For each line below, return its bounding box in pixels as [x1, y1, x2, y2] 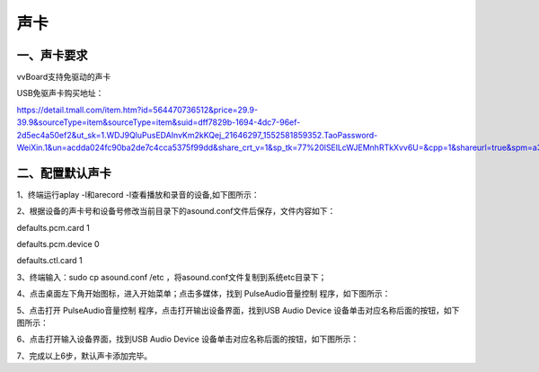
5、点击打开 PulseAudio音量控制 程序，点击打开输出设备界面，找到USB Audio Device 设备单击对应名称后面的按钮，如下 [16, 305, 460, 315]
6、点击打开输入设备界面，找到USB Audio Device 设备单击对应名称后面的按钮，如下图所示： [16, 333, 359, 345]
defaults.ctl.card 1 [16, 255, 83, 266]
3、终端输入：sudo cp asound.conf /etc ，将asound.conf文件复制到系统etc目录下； [16, 271, 327, 282]
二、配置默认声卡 [16, 165, 111, 181]
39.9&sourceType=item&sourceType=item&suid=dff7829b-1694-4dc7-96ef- [16, 117, 301, 128]
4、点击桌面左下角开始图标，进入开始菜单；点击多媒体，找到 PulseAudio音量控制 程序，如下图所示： [16, 288, 391, 299]
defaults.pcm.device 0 [16, 239, 100, 250]
